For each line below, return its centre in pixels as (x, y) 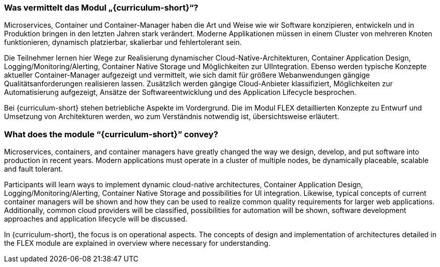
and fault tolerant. (34, 169)
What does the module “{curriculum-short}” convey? (111, 134)
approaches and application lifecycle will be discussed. (96, 219)
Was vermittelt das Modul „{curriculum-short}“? (101, 8)
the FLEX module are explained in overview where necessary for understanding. (137, 243)
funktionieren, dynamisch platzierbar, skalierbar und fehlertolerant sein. (123, 42)
